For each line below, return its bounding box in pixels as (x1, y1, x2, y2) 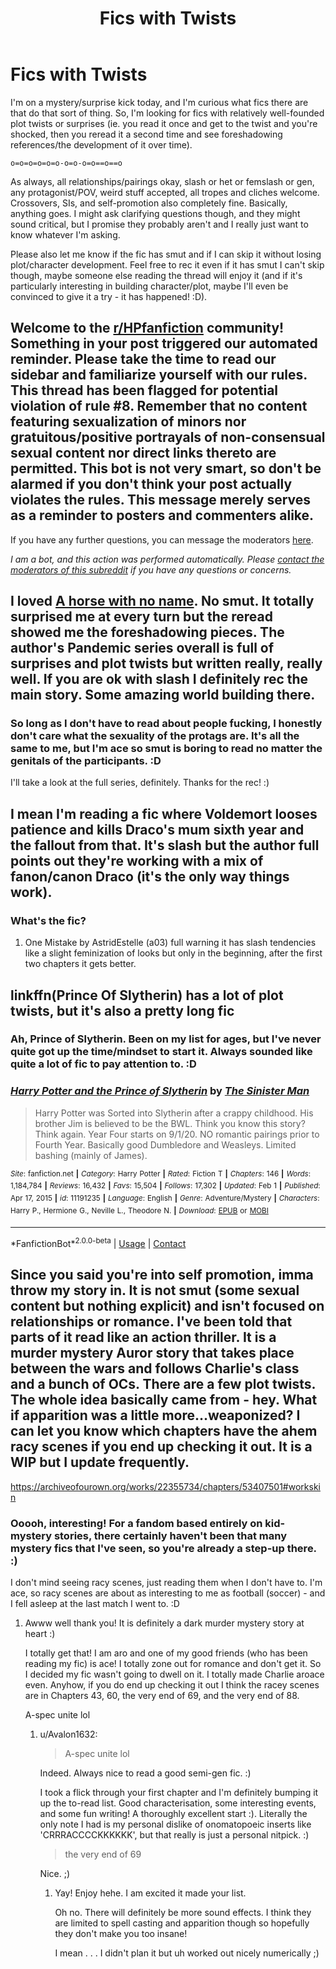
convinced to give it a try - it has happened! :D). (10, 290, 208, 302)
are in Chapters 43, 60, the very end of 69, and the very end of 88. (24, 1690, 300, 1702)
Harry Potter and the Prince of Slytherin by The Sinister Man (10, 1084, 310, 1098)
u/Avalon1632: (39, 1728, 98, 1741)
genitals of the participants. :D (10, 754, 162, 768)
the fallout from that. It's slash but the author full (10, 837, 320, 854)
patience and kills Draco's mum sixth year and (10, 821, 305, 838)
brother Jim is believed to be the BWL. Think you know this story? (34, 1117, 306, 1129)
